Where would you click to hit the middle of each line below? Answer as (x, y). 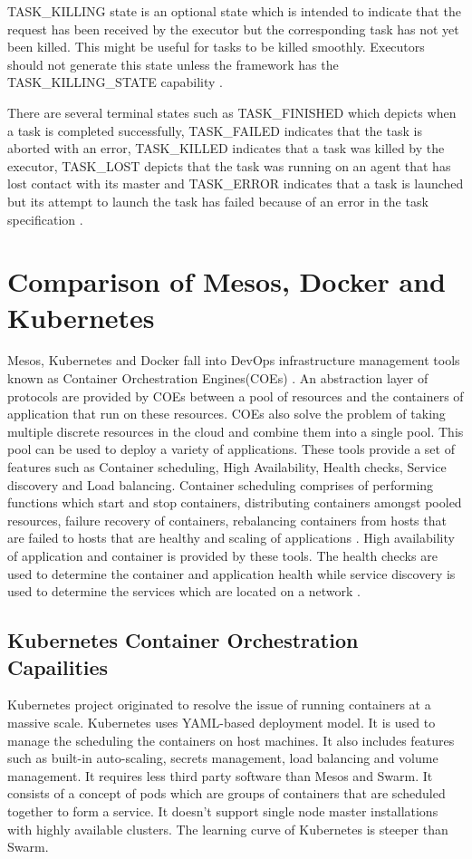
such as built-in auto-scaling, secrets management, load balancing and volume (223, 758)
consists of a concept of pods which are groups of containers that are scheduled (226, 793)
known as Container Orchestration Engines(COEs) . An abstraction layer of (218, 378)
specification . (45, 219)
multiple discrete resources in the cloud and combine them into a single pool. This (236, 431)
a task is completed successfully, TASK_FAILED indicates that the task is (215, 130)
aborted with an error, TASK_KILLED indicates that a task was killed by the (226, 148)
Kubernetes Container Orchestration (183, 640)
